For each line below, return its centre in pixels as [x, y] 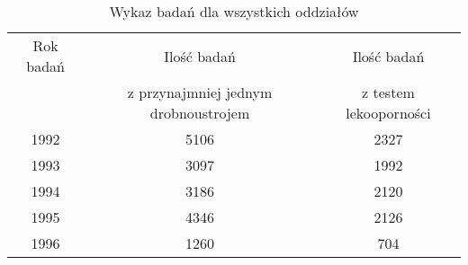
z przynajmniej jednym [200, 92]
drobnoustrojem [200, 113]
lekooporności [388, 113]
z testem [388, 92]
